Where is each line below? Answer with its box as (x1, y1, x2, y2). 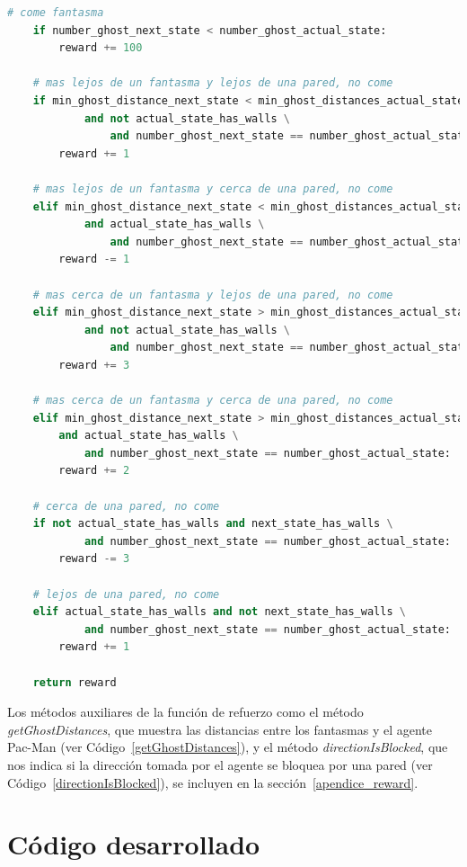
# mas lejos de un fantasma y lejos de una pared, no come (32, 76, 393, 90)
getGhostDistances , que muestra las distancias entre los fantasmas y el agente (7, 720, 433, 738)
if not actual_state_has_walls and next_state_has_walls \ (32, 517, 393, 531)
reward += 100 (58, 41, 143, 55)
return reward (32, 675, 117, 689)
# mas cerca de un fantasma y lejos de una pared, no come (32, 288, 393, 301)
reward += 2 (58, 464, 130, 478)
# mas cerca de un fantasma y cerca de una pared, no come (32, 394, 393, 407)
